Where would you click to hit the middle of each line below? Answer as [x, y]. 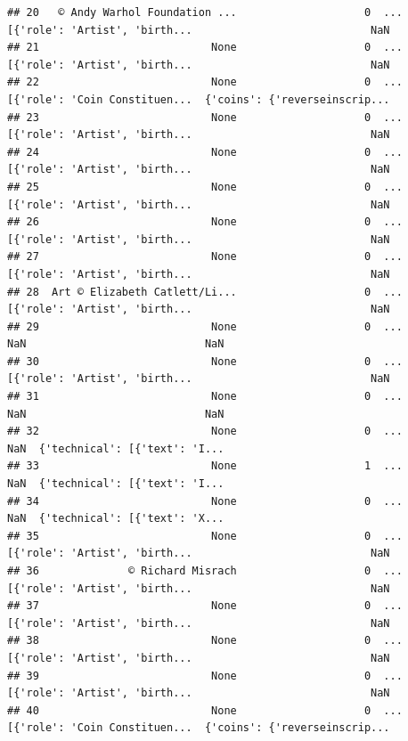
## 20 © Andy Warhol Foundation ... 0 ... [205, 12]
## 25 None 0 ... [205, 187]
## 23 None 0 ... [205, 117]
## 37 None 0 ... [205, 606]
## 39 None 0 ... [205, 676]
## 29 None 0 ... [205, 326]
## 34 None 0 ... [205, 501]
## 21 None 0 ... [205, 48]
